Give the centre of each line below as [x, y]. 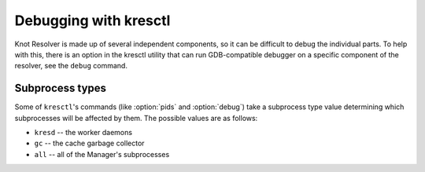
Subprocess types [60, 88]
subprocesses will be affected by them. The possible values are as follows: [136, 118]
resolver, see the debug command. [71, 66]
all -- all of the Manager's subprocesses [102, 154]
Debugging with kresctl [92, 20]
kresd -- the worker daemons [83, 133]
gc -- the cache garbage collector [89, 143]
